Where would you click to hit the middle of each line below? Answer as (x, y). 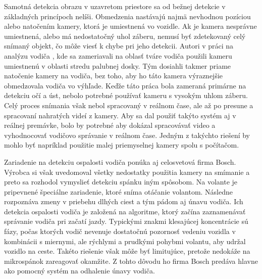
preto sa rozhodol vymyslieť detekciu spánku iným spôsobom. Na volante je (121, 182)
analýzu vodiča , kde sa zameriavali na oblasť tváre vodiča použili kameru (118, 55)
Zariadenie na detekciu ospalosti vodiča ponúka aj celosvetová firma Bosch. (120, 161)
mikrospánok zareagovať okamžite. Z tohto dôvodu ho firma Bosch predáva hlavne (131, 261)
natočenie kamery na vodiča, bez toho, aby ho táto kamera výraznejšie (114, 76)
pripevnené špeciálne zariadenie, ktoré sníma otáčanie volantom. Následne (119, 191)
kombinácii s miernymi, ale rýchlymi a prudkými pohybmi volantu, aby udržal (125, 241)
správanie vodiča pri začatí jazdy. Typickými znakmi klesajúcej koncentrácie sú (126, 221)
